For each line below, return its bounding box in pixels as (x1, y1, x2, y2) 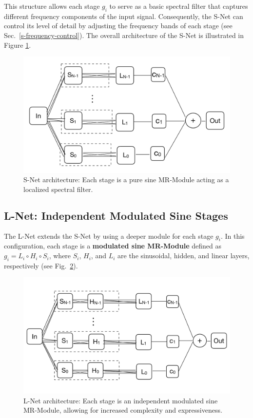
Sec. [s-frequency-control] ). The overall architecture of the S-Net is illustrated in (4, 30, 244, 40)
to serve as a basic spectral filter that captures (109, 1, 248, 11)
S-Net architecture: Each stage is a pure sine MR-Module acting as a (23, 174, 229, 185)
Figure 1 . (4, 39, 31, 50)
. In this (220, 230, 245, 241)
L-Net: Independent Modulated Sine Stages (4, 208, 228, 223)
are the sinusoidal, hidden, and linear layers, (117, 250, 250, 261)
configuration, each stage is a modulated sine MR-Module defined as (4, 241, 222, 251)
